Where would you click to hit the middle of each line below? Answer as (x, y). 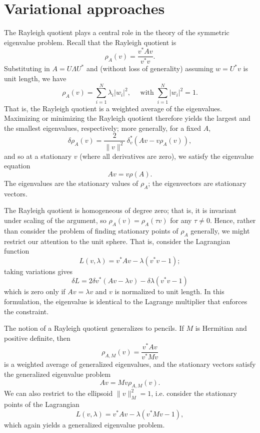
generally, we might (220, 230)
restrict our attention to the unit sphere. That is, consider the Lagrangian (117, 241)
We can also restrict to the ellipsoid (58, 393)
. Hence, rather (233, 220)
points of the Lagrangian (42, 404)
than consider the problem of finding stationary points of (91, 230)
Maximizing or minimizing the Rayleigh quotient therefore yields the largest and (127, 118)
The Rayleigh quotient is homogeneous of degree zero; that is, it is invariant (120, 210)
